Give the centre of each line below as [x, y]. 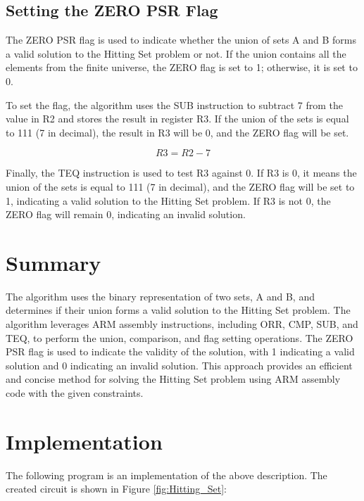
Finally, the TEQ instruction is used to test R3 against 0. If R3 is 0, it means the [181, 173]
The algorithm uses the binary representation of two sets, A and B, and [160, 296]
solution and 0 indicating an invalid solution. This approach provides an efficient [179, 365]
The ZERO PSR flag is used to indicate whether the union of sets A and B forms [181, 40]
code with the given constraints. [75, 393]
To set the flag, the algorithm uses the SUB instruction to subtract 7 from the [175, 104]
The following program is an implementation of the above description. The [167, 475]
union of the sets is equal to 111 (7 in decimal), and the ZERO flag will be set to [180, 186]
